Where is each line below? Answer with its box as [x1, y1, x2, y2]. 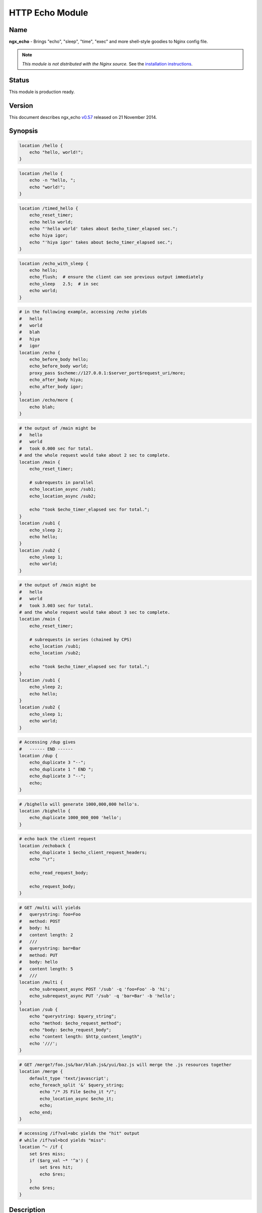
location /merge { [19, 1069, 63, 1074]
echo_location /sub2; [29, 650, 81, 656]
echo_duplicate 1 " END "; [29, 767, 94, 772]
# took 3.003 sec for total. [19, 603, 94, 608]
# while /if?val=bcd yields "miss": [19, 1137, 107, 1143]
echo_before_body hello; [29, 357, 89, 362]
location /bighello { [19, 808, 71, 814]
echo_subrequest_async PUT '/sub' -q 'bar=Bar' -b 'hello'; [29, 993, 176, 999]
